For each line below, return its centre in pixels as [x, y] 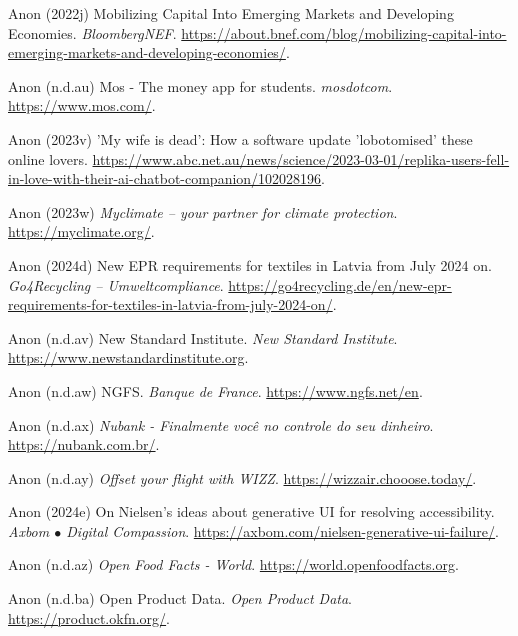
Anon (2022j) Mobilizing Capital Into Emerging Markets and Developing [231, 13]
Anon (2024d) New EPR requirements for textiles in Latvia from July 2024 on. [250, 264]
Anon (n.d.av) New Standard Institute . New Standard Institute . [203, 337]
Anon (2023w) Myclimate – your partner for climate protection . [203, 211]
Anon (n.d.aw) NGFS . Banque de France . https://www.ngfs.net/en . [215, 390]
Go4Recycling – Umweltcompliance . [116, 284]
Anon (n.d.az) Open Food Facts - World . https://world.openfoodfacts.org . [233, 564]
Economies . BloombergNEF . [92, 32]
